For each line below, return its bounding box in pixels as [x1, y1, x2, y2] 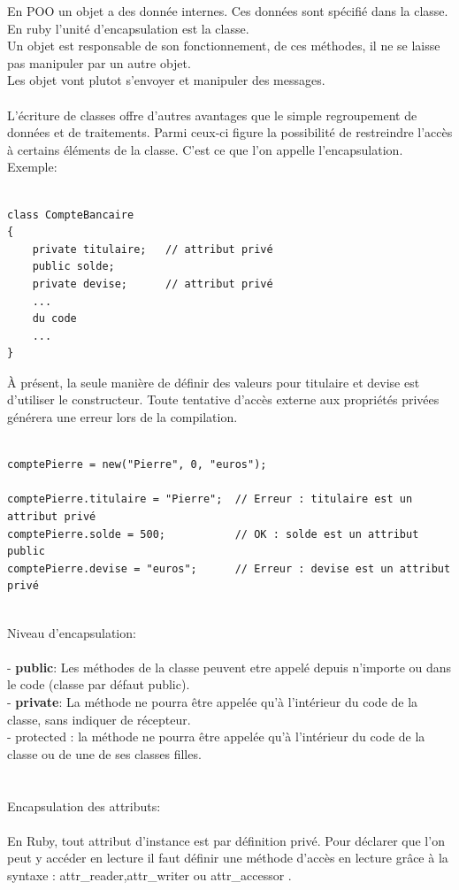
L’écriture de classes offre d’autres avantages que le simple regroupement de [7, 105, 417, 124]
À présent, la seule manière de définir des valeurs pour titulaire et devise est [7, 372, 420, 391]
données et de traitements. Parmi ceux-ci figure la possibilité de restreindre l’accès [7, 123, 453, 142]
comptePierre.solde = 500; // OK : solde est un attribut [7, 527, 419, 541]
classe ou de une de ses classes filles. [7, 744, 202, 763]
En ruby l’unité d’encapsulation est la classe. [7, 19, 249, 37]
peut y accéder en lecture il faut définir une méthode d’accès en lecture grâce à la [7, 848, 448, 867]
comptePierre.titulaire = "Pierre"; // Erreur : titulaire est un [7, 493, 413, 506]
